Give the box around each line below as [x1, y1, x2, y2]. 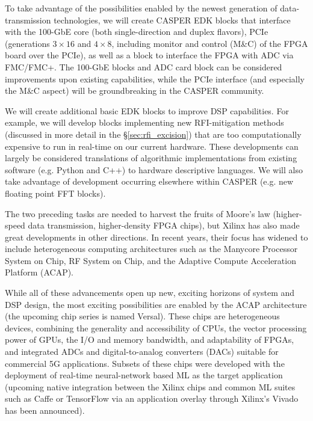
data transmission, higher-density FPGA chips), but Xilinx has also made [28, 219, 300, 232]
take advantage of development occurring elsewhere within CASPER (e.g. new [5, 175, 294, 188]
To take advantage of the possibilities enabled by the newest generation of [5, 2, 277, 14]
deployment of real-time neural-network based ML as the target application [5, 369, 283, 381]
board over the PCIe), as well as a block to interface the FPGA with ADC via [5, 49, 294, 61]
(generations [5, 37, 50, 49]
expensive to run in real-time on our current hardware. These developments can [5, 140, 299, 152]
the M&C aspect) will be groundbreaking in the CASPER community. [5, 84, 264, 97]
